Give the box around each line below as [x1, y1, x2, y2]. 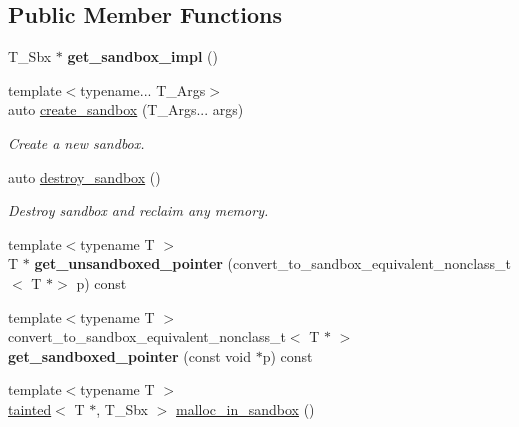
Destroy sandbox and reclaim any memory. [8, 200, 269, 221]
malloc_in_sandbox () [176, 398, 315, 419]
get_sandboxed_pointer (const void [8, 345, 252, 366]
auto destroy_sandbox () [8, 166, 161, 187]
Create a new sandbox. [8, 132, 145, 153]
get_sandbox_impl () [67, 46, 218, 67]
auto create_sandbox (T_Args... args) [8, 99, 244, 120]
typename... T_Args [80, 79, 206, 100]
